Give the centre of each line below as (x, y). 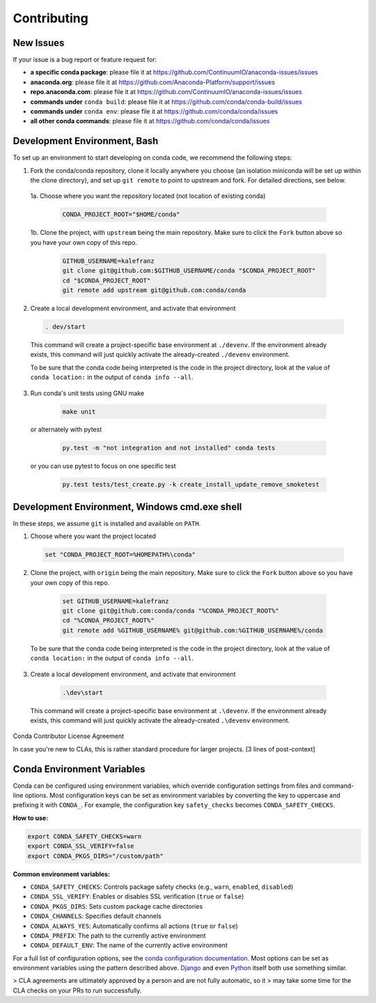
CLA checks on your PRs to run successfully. (77, 990)
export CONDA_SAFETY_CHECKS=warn (85, 836)
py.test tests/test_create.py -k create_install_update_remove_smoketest (191, 485)
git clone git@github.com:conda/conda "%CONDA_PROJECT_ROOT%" (171, 611)
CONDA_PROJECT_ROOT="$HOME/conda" (121, 215)
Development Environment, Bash (86, 141)
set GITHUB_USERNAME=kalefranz (116, 601)
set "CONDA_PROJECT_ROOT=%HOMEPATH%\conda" (120, 555)
